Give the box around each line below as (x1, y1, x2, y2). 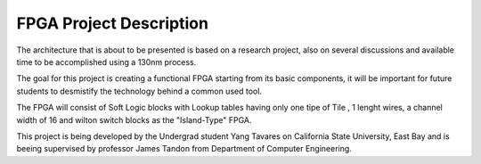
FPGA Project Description (16, 13, 209, 33)
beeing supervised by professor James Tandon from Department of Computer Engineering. (16, 143, 352, 154)
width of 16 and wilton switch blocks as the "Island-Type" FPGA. (16, 114, 253, 125)
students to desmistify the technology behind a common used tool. (16, 86, 263, 96)
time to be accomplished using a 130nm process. (16, 56, 197, 67)
